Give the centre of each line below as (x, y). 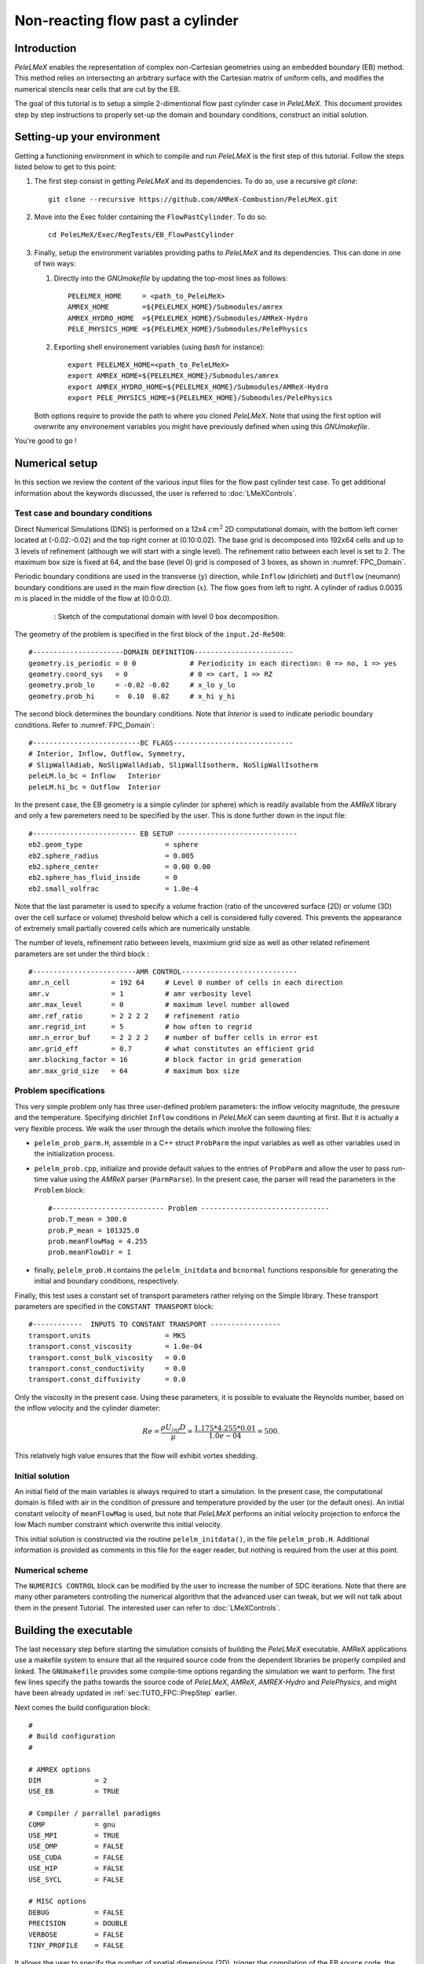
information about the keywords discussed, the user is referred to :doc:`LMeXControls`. (156, 493)
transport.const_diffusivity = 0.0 (107, 1380)
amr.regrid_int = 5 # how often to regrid (141, 1027)
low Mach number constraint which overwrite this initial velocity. (119, 1525)
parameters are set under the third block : (82, 954)
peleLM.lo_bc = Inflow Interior (95, 776)
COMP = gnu (72, 1824)
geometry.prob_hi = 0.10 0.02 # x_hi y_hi (132, 696)
